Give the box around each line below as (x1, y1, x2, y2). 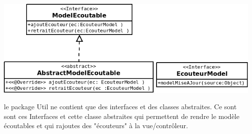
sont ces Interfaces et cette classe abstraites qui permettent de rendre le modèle (4, 111, 239, 121)
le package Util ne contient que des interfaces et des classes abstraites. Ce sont (4, 101, 237, 112)
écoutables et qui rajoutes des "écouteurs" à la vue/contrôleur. (4, 120, 188, 131)
